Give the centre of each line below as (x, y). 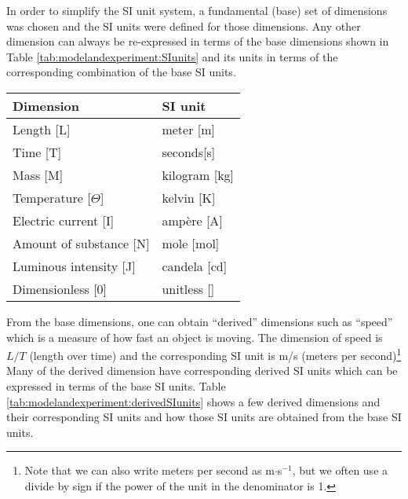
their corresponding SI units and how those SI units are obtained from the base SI (204, 417)
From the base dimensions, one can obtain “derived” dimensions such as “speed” (200, 321)
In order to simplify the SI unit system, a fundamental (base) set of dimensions (197, 10)
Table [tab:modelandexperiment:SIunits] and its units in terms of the (172, 56)
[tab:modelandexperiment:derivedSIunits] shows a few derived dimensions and (193, 401)
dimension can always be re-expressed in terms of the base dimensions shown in (198, 41)
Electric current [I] (64, 220)
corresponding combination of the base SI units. (121, 72)
